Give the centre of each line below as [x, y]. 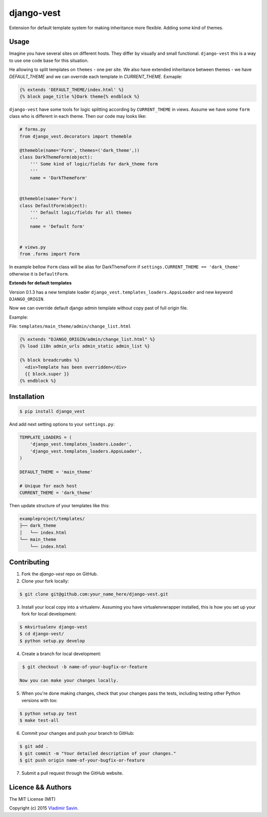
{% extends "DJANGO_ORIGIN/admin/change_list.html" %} [87, 339]
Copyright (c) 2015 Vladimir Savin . [44, 808]
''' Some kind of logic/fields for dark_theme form [94, 164]
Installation [27, 397]
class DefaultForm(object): [53, 206]
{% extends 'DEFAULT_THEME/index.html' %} [72, 90]
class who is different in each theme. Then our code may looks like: [78, 116]
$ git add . [34, 746]
